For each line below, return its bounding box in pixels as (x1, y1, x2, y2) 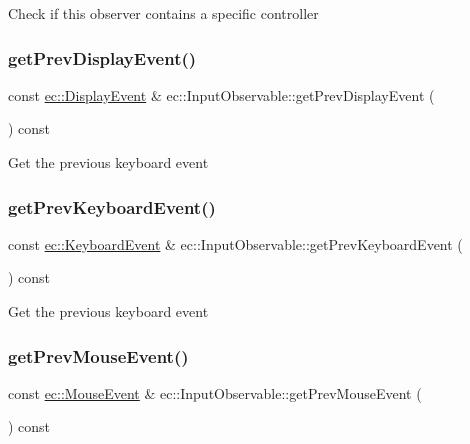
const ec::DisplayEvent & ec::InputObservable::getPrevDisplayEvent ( (8, 84, 435, 105)
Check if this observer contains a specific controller (8, 3, 319, 23)
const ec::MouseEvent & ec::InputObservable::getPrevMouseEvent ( (8, 382, 422, 403)
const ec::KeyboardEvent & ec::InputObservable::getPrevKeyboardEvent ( (8, 233, 463, 254)
